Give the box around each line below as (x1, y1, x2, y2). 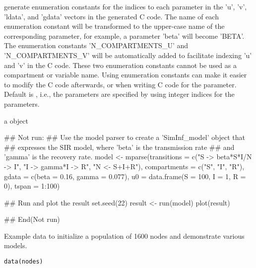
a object (4, 115, 28, 126)
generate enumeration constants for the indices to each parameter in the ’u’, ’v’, (4, 1, 247, 11)
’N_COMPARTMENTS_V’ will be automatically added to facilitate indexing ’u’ (4, 50, 252, 60)
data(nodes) (4, 258, 43, 266)
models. (4, 240, 27, 251)
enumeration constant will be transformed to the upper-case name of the (4, 21, 225, 31)
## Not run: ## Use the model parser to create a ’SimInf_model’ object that (4, 132, 245, 142)
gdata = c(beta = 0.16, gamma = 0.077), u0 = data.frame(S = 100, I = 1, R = (4, 171, 246, 181)
